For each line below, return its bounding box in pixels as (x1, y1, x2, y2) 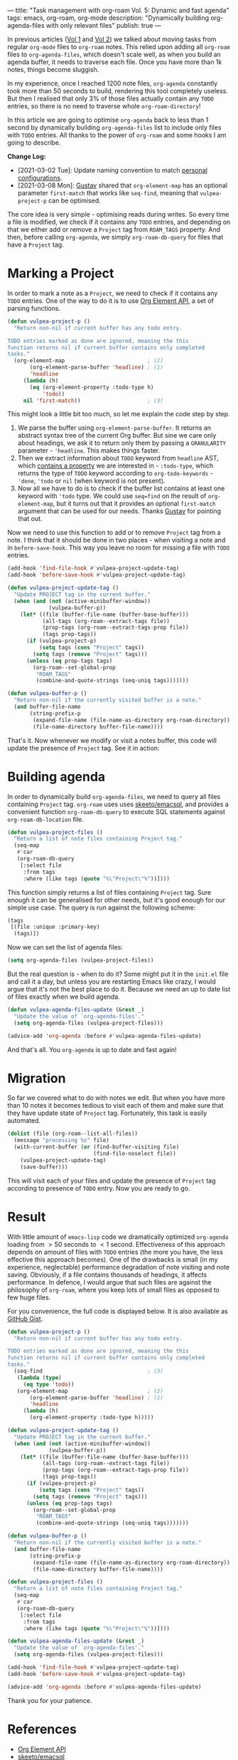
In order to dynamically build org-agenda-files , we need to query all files (7, 792, 221, 801)
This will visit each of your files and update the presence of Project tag (7, 1176, 216, 1185)
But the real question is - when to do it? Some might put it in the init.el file (7, 969, 229, 978)
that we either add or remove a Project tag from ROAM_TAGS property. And (7, 225, 221, 234)
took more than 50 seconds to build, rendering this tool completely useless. (7, 87, 229, 95)
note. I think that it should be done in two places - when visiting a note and (7, 536, 226, 545)
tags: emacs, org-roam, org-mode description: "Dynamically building (7, 14, 210, 22)
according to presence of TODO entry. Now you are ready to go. (7, 1183, 190, 1193)
